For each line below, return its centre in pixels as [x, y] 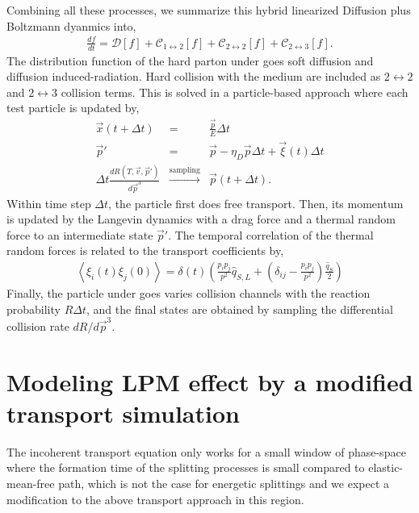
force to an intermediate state [80, 234]
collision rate [38, 325]
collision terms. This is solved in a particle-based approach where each [235, 92]
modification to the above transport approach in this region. [155, 499]
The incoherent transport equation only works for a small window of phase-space [206, 451]
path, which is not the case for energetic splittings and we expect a [224, 483]
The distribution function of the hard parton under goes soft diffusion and [190, 60]
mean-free [31, 483]
